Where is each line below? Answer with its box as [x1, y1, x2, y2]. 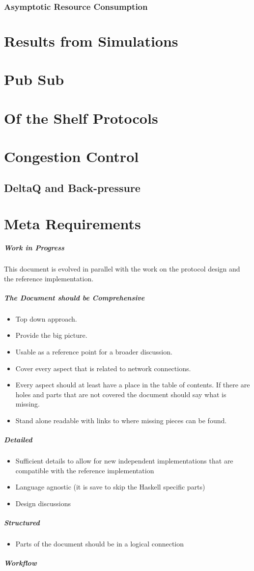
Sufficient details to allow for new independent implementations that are [15, 456, 233, 466]
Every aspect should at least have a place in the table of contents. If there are [15, 380, 250, 390]
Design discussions [15, 498, 71, 508]
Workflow [4, 558, 37, 568]
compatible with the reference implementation [15, 465, 154, 475]
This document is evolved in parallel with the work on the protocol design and [4, 264, 240, 274]
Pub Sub [4, 69, 64, 89]
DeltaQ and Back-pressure [4, 180, 141, 195]
